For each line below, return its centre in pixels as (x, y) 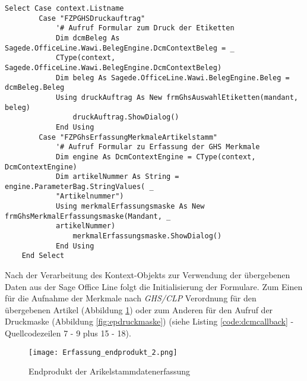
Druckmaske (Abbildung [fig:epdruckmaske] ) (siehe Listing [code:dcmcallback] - (149, 321)
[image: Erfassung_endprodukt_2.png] (103, 352)
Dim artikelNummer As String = (117, 177)
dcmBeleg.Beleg (35, 88)
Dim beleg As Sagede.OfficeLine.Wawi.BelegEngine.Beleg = (173, 78)
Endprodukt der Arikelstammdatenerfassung (110, 371)
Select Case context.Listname (64, 8)
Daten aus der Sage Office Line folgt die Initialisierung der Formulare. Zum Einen (154, 286)
